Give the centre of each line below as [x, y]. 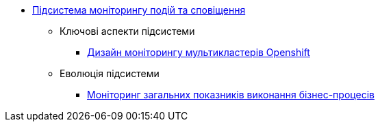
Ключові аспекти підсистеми [127, 31]
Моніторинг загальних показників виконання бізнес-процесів [231, 95]
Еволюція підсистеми [110, 73]
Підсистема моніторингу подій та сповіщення [139, 10]
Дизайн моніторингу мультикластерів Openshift [199, 52]
